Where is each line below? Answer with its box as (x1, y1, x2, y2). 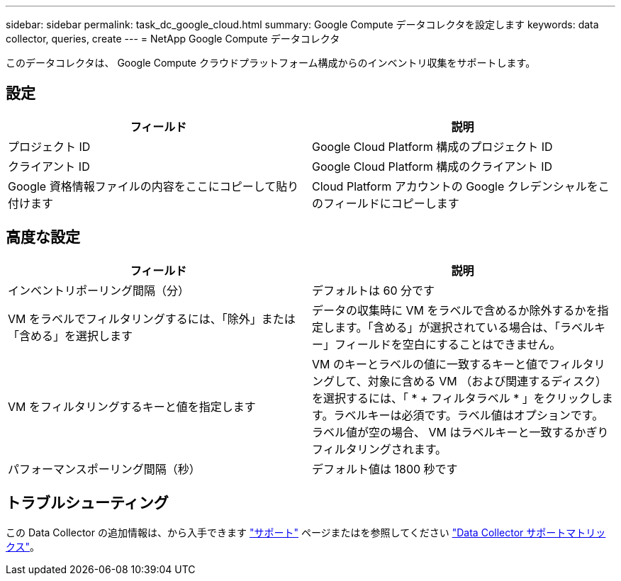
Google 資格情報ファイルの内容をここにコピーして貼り (8, 179, 299, 193)
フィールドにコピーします (323, 196, 459, 210)
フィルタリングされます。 (312, 441, 447, 456)
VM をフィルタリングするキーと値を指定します (8, 399, 256, 414)
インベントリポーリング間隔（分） (8, 283, 190, 298)
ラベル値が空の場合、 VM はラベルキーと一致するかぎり (312, 424, 609, 439)
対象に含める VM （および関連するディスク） (367, 373, 608, 388)
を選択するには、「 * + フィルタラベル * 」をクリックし (312, 390, 602, 405)
